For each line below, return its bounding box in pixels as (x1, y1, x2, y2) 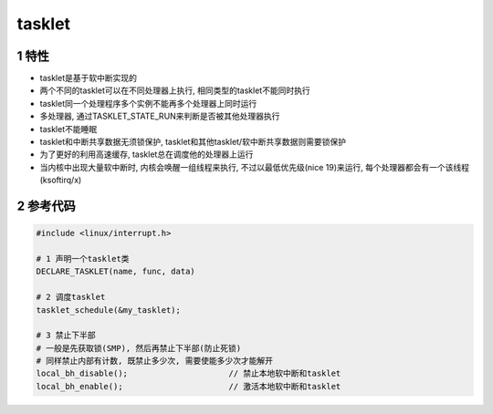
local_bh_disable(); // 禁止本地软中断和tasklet (36, 368, 341, 378)
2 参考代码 (16, 199, 77, 213)
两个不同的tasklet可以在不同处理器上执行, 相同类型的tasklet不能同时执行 (39, 85, 310, 96)
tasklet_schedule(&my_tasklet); (36, 305, 182, 315)
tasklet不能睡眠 (39, 123, 98, 134)
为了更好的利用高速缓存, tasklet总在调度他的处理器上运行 (39, 149, 254, 160)
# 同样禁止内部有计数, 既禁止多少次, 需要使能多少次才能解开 (36, 356, 274, 367)
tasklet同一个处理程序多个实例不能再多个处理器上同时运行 (39, 98, 257, 109)
